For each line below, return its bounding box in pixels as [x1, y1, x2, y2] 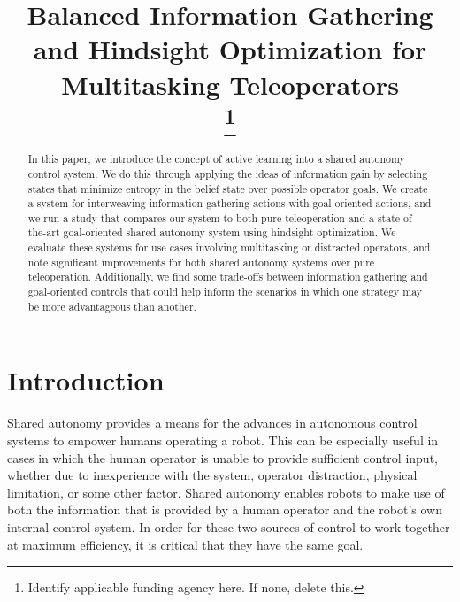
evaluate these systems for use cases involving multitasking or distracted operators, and [27, 240, 431, 255]
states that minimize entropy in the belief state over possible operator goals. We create [27, 181, 428, 196]
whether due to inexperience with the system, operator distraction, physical [7, 466, 418, 484]
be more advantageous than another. [27, 298, 196, 313]
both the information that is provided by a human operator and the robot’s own [7, 500, 442, 519]
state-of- [377, 210, 416, 225]
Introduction [7, 362, 165, 398]
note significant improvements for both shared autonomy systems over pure [27, 254, 375, 269]
